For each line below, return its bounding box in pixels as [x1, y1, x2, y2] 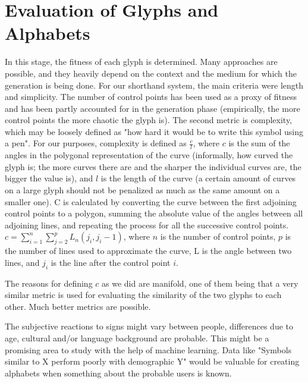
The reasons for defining [5, 277, 93, 289]
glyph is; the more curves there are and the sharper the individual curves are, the [5, 160, 301, 172]
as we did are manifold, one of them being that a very [102, 277, 298, 289]
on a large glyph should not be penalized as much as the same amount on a [5, 184, 280, 196]
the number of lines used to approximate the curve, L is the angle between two [5, 244, 292, 257]
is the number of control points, [160, 230, 276, 243]
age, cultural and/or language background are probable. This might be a [5, 332, 269, 344]
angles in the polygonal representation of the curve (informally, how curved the [5, 149, 293, 161]
